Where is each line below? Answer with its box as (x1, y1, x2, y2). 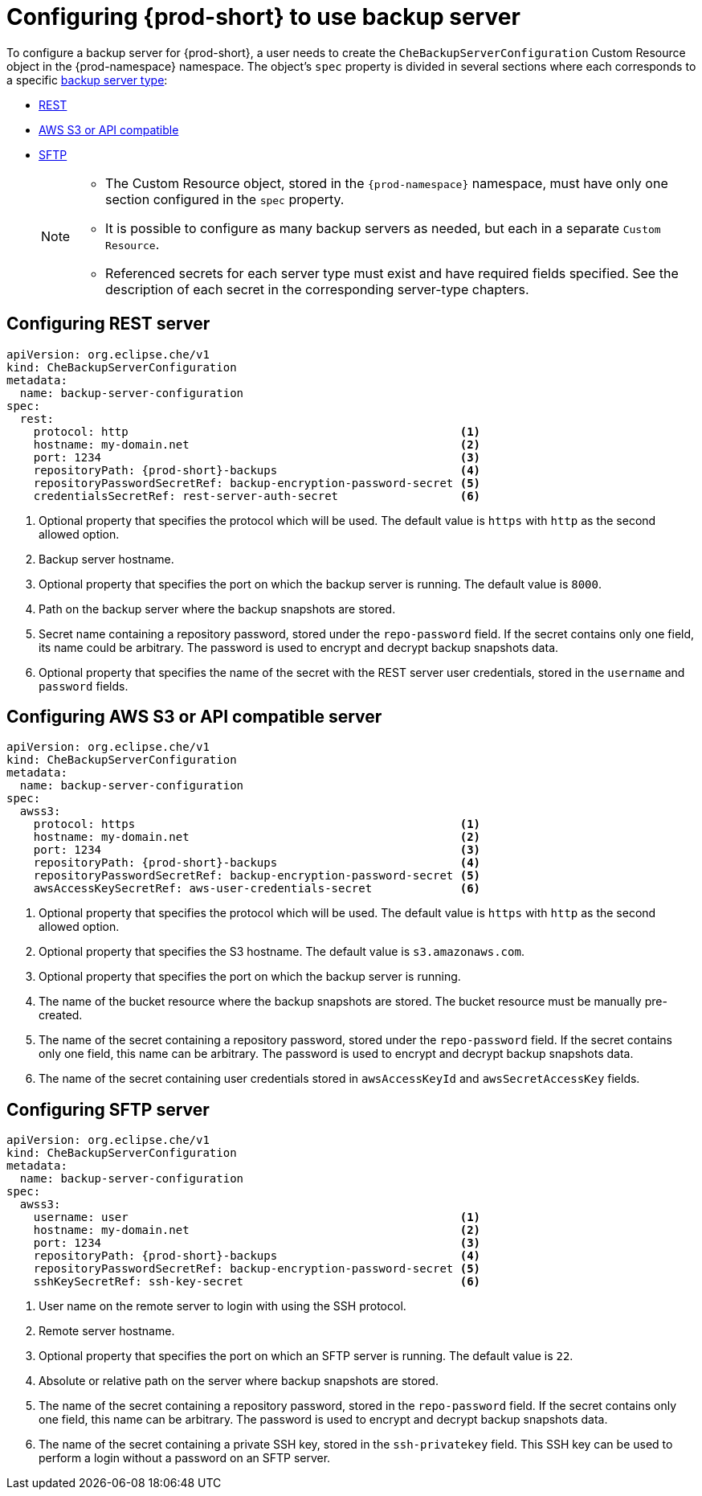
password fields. (39, 678, 129, 693)
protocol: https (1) (33, 818, 481, 831)
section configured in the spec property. (105, 191, 345, 207)
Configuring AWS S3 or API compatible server (6, 707, 382, 728)
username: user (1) (33, 1211, 481, 1224)
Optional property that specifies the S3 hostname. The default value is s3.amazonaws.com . (39, 945, 524, 959)
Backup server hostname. (39, 551, 174, 566)
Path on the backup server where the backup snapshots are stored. (39, 601, 396, 616)
